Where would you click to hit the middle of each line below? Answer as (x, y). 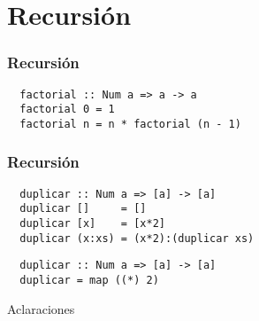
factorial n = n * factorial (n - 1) (130, 124)
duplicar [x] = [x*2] (92, 224)
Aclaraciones (41, 308)
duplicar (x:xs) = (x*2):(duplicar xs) (137, 238)
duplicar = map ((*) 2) (89, 281)
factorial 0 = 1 (67, 110)
